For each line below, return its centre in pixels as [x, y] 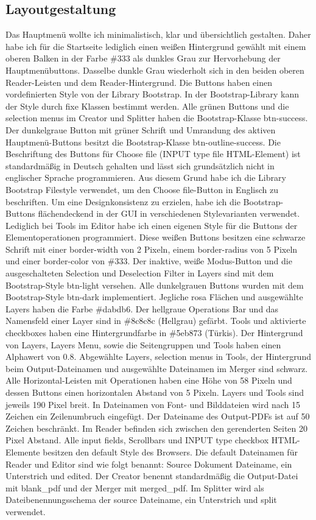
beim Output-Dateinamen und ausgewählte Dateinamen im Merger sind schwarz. [157, 368]
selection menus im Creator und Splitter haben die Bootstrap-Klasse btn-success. [157, 118]
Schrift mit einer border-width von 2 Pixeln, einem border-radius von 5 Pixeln [152, 249]
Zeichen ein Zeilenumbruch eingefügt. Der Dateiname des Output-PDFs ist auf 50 [158, 416]
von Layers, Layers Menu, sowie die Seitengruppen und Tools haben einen [143, 344]
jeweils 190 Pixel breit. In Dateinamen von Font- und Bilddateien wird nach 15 [153, 404]
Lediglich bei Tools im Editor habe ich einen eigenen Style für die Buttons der [152, 225]
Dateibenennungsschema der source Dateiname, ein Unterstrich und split [141, 500]
